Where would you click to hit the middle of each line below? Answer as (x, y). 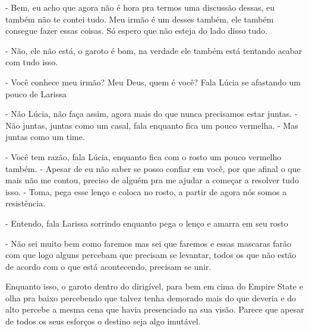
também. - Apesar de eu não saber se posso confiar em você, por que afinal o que (153, 168)
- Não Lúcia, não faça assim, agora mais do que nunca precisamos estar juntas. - (152, 114)
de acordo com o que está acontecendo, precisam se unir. (108, 266)
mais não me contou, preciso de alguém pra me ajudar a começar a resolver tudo (152, 180)
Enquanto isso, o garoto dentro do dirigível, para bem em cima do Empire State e (154, 286)
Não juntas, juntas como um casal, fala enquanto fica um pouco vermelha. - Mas (152, 125)
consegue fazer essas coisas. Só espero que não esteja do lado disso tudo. (136, 31)
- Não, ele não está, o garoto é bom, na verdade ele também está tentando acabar (154, 50)
